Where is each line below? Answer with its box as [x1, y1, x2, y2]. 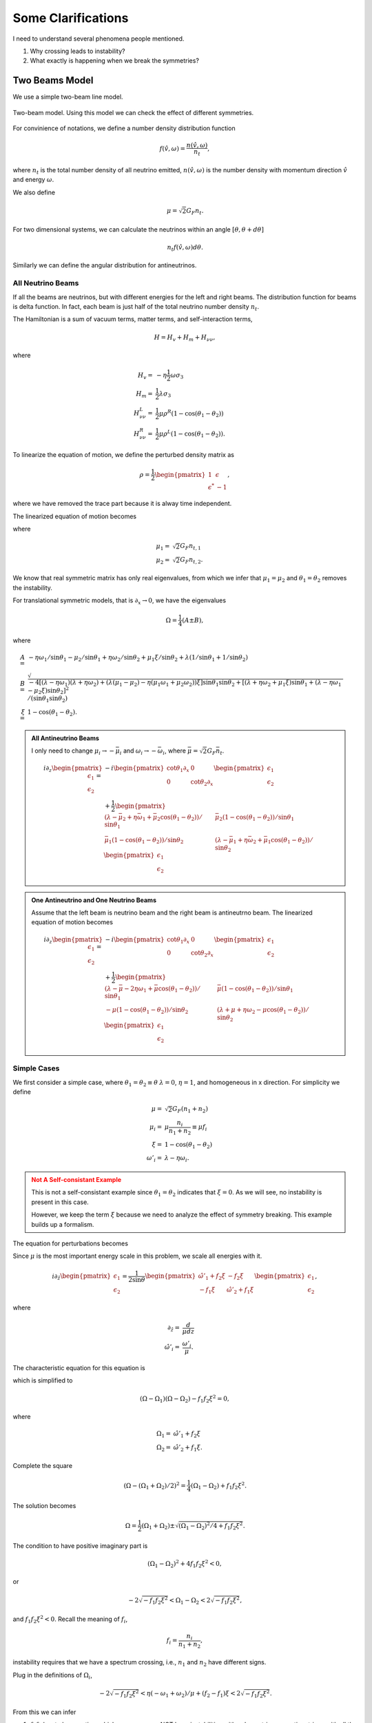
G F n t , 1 [180, 542, 201, 551]
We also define [12, 188, 55, 196]
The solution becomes [12, 1501, 76, 1509]
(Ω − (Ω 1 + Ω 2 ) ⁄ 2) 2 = [123, 1480, 186, 1491]
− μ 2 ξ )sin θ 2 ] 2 [28, 685, 69, 696]
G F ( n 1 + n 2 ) [172, 1105, 208, 1114]
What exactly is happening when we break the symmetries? [30, 57, 200, 65]
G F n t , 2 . [180, 555, 203, 565]
